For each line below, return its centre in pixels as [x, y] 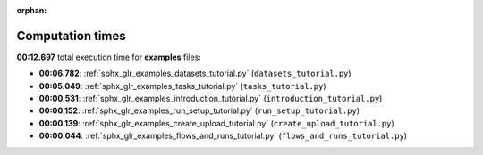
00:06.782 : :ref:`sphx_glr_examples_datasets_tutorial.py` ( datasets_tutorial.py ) [195, 73]
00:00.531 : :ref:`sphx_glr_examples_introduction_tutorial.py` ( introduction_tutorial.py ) [211, 99]
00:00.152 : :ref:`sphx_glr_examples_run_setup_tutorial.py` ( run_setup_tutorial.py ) [199, 110]
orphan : [32, 10]
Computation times [71, 36]
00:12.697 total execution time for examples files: [109, 57]
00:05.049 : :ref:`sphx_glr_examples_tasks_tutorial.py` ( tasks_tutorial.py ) [182, 86]
